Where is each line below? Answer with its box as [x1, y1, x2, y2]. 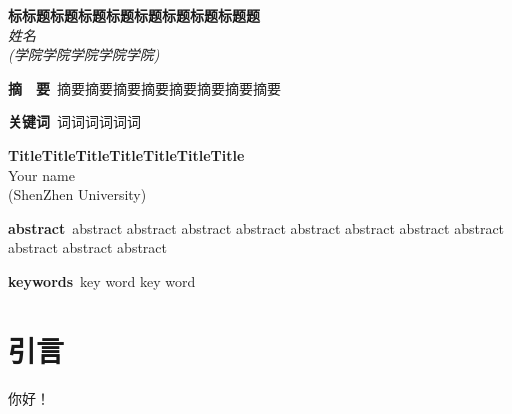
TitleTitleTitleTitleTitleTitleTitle [8, 144, 245, 165]
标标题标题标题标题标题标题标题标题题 [8, 5, 260, 25]
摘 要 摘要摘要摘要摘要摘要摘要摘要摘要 [8, 77, 281, 98]
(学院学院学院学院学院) [8, 44, 160, 65]
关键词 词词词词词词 [8, 111, 141, 132]
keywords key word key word [8, 270, 196, 291]
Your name [8, 164, 75, 185]
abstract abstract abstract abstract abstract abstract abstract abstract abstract [8, 217, 505, 238]
